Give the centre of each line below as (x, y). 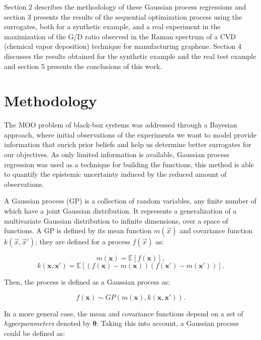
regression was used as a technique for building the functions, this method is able (129, 164)
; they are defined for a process (82, 242)
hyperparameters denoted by (47, 323)
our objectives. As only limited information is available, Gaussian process (117, 154)
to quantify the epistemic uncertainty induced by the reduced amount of (115, 174)
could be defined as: (35, 333)
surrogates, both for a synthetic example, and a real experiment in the (112, 26)
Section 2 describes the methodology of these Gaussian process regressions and (125, 7)
